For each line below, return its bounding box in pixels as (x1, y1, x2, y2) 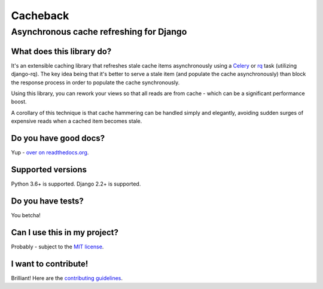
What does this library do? (11, 46, 112, 56)
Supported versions (11, 165, 87, 175)
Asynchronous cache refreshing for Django (11, 26, 187, 37)
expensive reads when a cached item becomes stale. (11, 117, 142, 125)
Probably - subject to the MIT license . (11, 243, 104, 250)
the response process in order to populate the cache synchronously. (11, 78, 180, 86)
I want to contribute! (11, 258, 89, 269)
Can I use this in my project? (11, 227, 119, 238)
